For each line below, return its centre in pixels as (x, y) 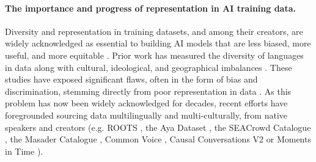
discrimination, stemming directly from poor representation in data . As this (148, 91)
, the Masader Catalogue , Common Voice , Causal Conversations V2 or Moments (158, 139)
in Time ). (24, 151)
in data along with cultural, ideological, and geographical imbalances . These (149, 67)
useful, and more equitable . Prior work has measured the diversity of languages (154, 55)
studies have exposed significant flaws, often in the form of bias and (131, 79)
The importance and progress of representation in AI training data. (150, 8)
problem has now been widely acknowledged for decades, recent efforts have (146, 103)
